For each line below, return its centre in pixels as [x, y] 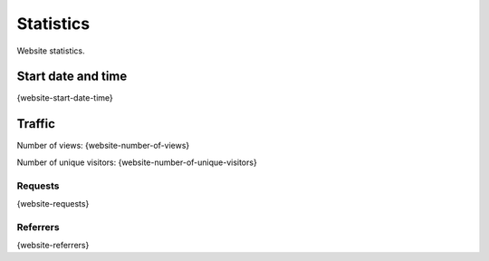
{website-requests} [53, 203]
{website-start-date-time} [65, 98]
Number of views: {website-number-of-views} [103, 146]
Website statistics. [51, 51]
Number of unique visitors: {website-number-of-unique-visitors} [137, 162]
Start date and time [72, 77]
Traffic [36, 124]
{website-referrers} [53, 246]
